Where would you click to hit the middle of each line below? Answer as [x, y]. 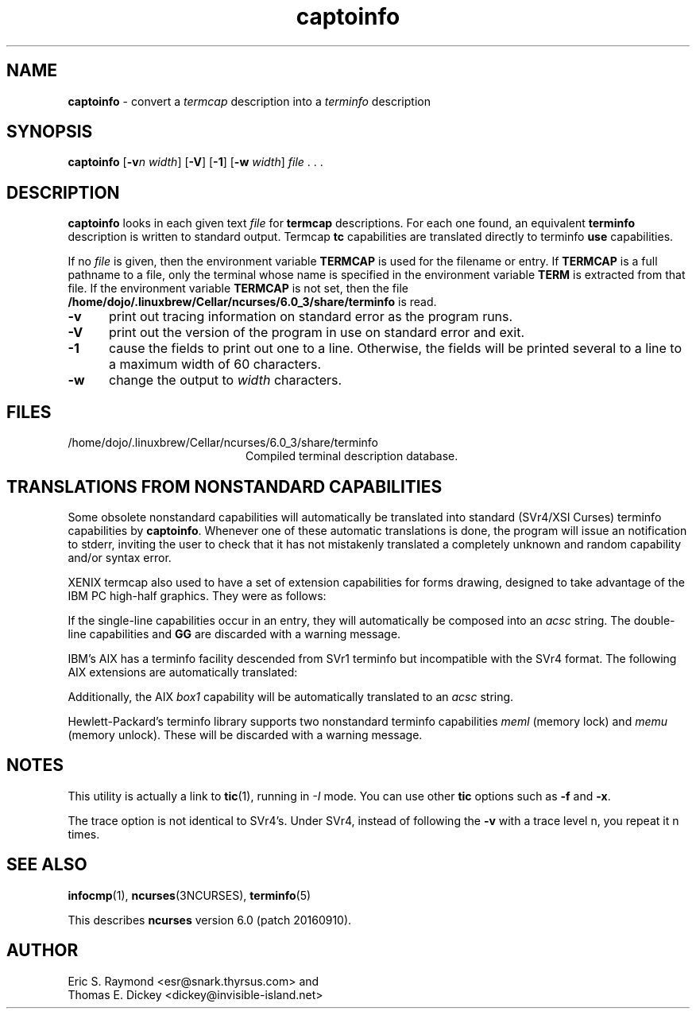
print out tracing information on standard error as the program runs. [311, 317]
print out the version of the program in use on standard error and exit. [317, 333]
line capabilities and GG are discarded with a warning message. [234, 633]
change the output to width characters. [225, 380]
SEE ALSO [47, 865]
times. [84, 834]
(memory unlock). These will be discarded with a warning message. [245, 734]
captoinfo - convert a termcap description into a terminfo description [249, 101]
